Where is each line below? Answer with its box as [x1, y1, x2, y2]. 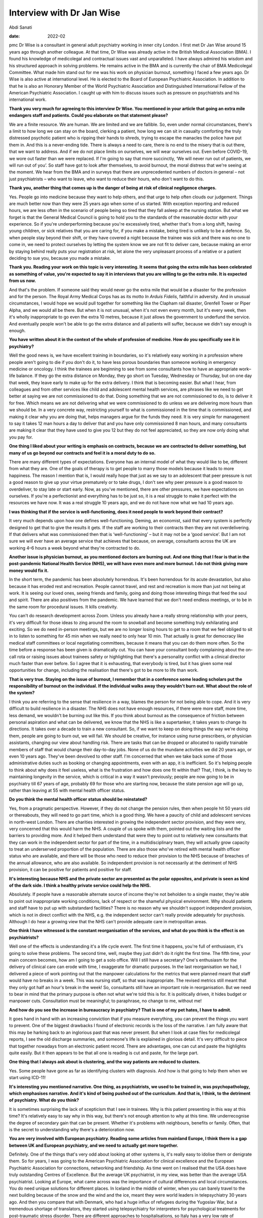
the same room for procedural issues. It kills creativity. [9, 604, 118, 609]
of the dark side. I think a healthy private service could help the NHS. [9, 882, 151, 889]
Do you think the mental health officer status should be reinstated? [9, 797, 148, 802]
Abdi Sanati [9, 24, 33, 30]
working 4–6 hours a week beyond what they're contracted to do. [9, 545, 141, 551]
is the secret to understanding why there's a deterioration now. [9, 1126, 135, 1132]
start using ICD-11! [9, 1075, 46, 1081]
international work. [9, 96, 47, 102]
